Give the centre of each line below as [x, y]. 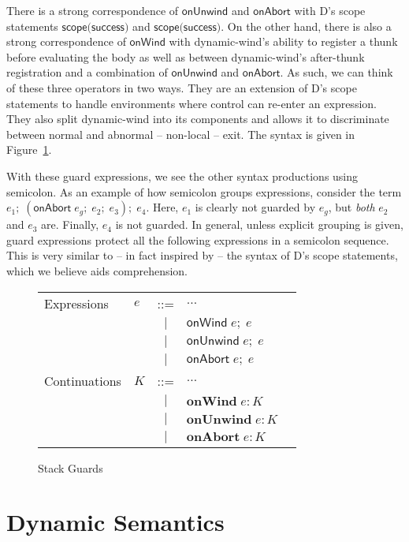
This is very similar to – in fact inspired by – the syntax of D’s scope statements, [202, 255]
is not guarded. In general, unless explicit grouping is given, [259, 224]
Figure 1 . [29, 150]
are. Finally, [70, 224]
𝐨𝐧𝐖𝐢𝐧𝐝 [212, 401]
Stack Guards [71, 467]
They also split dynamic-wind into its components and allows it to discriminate [198, 119]
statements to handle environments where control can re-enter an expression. [191, 103]
